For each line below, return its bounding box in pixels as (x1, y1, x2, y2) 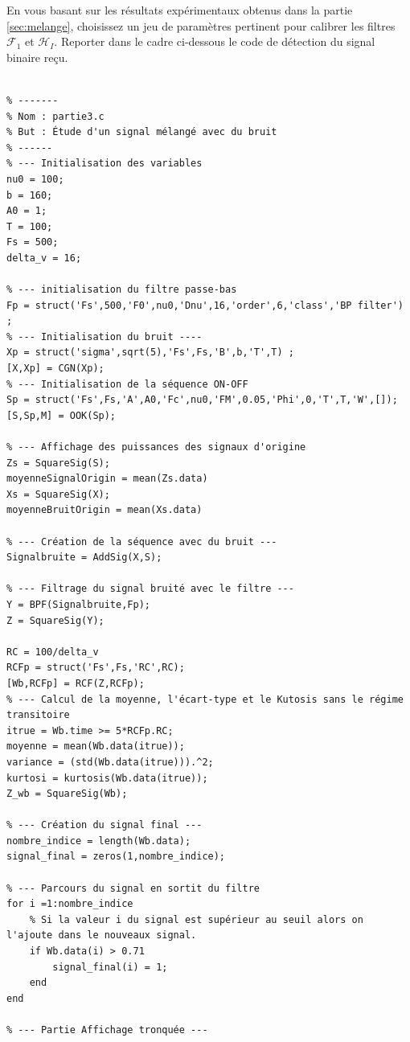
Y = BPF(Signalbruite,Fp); (6, 598, 150, 610)
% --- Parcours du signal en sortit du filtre (6, 882, 260, 894)
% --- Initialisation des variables (6, 158, 203, 170)
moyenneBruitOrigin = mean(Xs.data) (6, 504, 203, 516)
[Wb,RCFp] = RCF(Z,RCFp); (6, 677, 145, 689)
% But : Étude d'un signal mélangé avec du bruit (6, 126, 277, 138)
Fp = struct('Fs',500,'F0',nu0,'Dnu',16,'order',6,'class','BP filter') (6, 299, 404, 311)
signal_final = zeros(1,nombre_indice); (6, 851, 226, 863)
